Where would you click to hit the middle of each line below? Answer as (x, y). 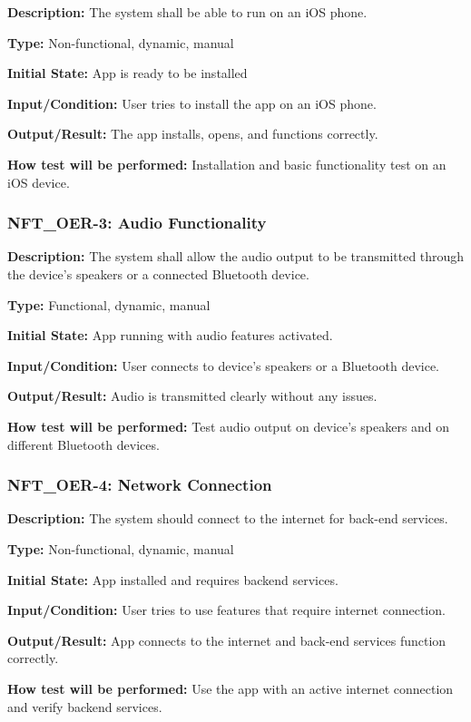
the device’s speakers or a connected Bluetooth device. (158, 273)
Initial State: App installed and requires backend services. (173, 579)
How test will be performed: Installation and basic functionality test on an (227, 164)
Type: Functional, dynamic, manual (109, 304)
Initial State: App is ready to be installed (128, 73)
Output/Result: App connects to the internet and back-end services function (227, 640)
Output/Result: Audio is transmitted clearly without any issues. (192, 396)
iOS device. (39, 182)
